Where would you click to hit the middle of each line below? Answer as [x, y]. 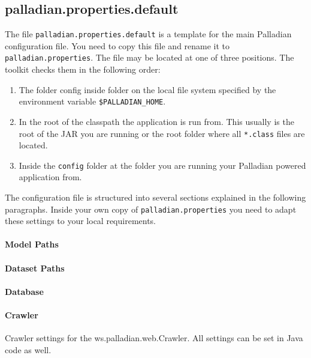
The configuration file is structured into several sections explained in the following [155, 197]
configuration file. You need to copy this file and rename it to [117, 45]
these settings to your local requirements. [81, 221]
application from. [50, 177]
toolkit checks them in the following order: [83, 69]
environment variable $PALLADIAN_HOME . [92, 101]
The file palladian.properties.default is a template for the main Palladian [148, 34]
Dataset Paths [35, 268]
